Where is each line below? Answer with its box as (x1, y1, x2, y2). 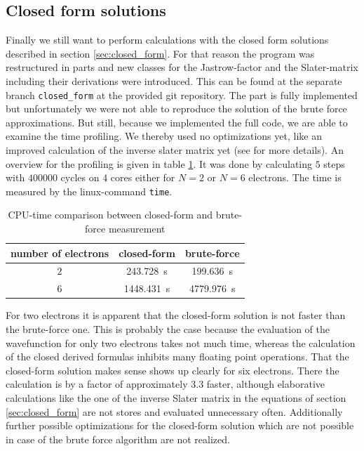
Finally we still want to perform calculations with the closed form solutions (6, 32, 329, 47)
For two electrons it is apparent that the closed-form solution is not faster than (6, 308, 346, 322)
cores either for (110, 170, 175, 185)
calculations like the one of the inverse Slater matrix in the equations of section (6, 390, 346, 405)
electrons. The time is (248, 170, 342, 185)
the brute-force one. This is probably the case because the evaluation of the (6, 322, 330, 336)
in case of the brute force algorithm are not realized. (6, 431, 230, 446)
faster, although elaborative (206, 377, 325, 391)
